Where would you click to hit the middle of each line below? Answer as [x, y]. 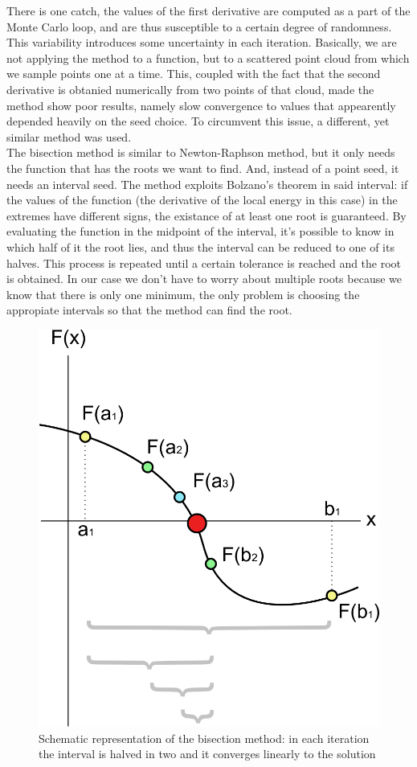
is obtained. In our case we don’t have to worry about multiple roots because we [204, 279]
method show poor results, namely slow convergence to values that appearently [201, 105]
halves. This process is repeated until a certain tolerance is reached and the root [204, 263]
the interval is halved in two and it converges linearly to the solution [207, 754]
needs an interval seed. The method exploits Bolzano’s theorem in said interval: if [207, 184]
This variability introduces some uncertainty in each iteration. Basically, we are [202, 42]
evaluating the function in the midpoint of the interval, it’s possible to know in [200, 231]
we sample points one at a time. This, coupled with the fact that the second [194, 74]
